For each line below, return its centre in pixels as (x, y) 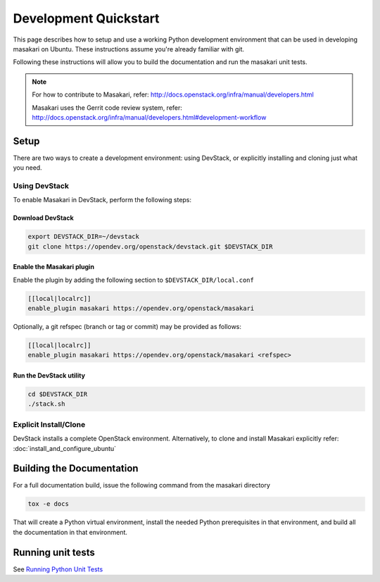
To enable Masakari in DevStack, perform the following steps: (102, 200)
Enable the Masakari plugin (54, 267)
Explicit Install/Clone (49, 424)
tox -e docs (49, 504)
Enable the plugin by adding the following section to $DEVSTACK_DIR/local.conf (134, 280)
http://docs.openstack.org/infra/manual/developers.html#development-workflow (149, 117)
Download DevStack (43, 218)
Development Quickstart (86, 18)
